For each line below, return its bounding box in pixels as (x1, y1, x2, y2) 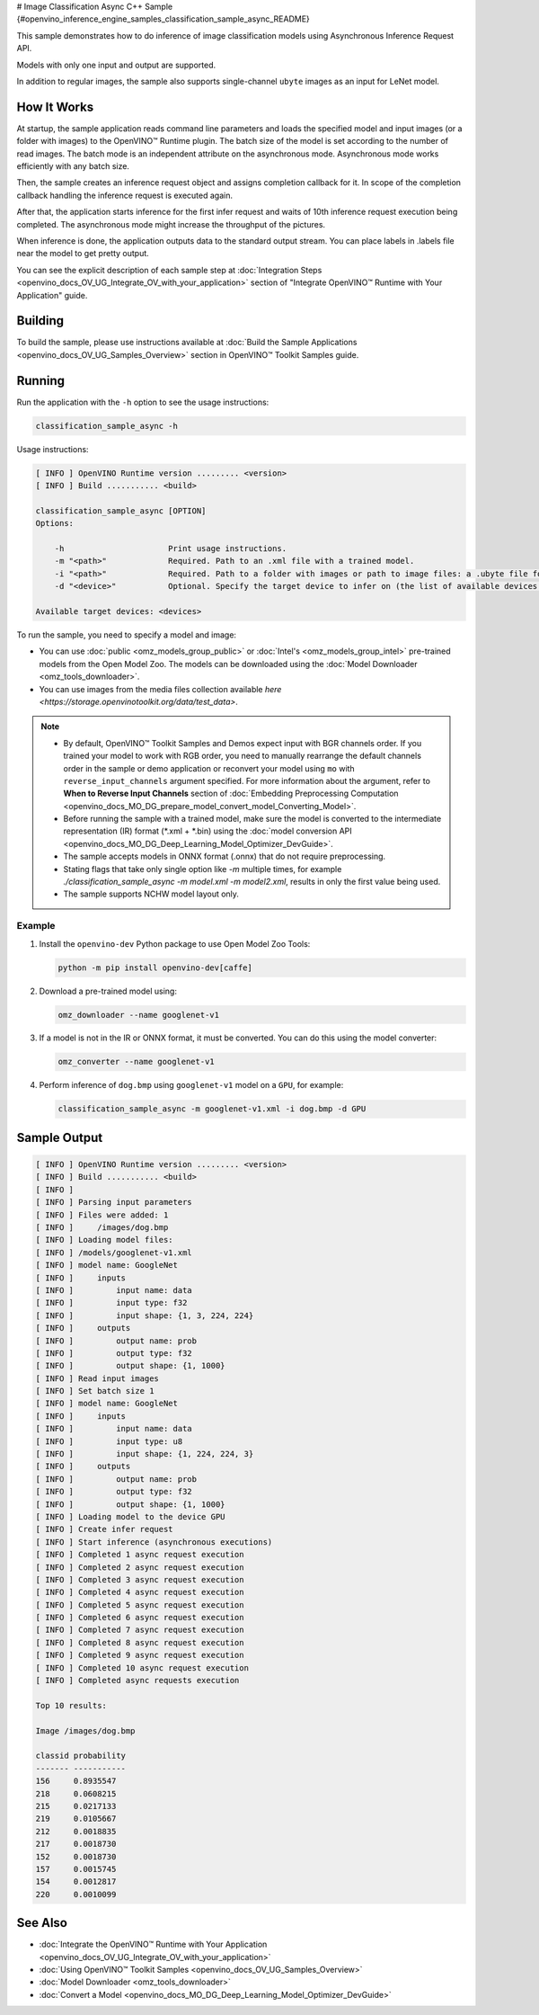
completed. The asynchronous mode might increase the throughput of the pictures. (16, 218, 326, 229)
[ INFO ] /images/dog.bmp (35, 1222, 169, 1232)
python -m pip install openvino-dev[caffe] (57, 962, 253, 973)
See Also (16, 1915, 67, 1930)
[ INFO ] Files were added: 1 (35, 1209, 169, 1220)
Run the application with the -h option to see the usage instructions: (16, 397, 269, 407)
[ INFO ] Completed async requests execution (35, 1675, 240, 1686)
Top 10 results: (35, 1700, 108, 1710)
